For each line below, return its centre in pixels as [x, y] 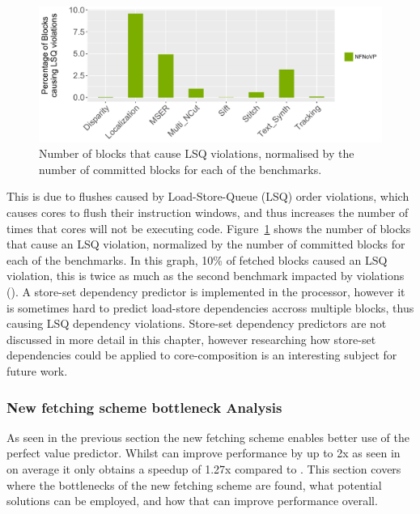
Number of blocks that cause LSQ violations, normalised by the [197, 153]
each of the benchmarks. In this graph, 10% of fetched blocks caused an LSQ [197, 259]
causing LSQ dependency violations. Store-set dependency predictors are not [197, 323]
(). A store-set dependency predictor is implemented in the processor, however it [206, 292]
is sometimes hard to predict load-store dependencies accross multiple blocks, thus [210, 307]
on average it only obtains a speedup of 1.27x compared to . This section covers [204, 469]
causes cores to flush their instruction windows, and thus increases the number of [208, 212]
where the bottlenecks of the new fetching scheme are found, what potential [194, 484]
